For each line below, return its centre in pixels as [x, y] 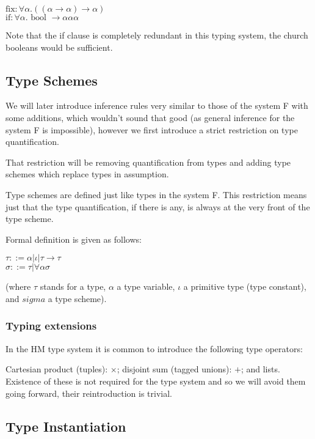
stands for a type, [73, 286]
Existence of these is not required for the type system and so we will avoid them [156, 381]
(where [18, 286]
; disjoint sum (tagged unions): [174, 369]
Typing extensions [51, 326]
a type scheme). [77, 298]
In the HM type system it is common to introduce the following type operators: [154, 348]
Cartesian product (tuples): [57, 369]
